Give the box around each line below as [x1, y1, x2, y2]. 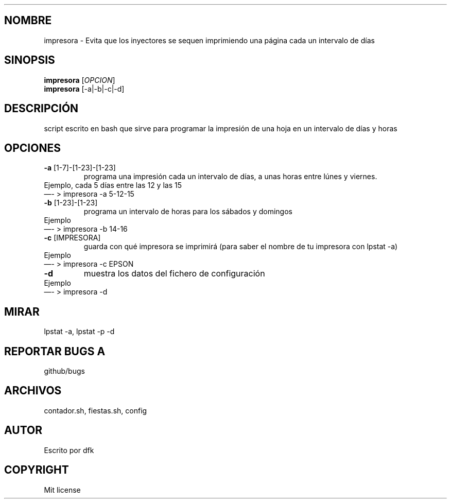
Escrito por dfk [44, 445, 94, 455]
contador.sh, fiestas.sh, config [44, 406, 147, 415]
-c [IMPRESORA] [44, 233, 101, 242]
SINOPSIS [4, 54, 55, 67]
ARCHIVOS [4, 384, 62, 397]
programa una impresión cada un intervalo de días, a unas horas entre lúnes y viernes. [83, 172, 377, 181]
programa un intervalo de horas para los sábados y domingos [83, 207, 292, 216]
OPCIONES [4, 141, 61, 154]
